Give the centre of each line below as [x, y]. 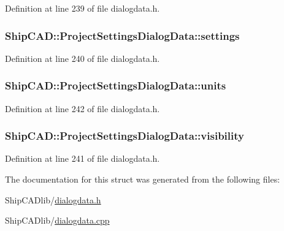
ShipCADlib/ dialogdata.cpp [57, 220]
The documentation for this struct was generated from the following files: [143, 179]
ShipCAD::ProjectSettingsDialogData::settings [122, 35]
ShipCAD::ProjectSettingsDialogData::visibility [125, 136]
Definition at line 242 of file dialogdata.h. [83, 108]
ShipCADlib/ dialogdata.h [53, 199]
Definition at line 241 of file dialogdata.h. [83, 158]
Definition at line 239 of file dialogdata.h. [83, 8]
